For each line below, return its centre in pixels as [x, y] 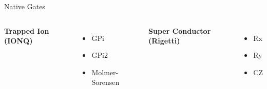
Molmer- [105, 72]
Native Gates [25, 6]
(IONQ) [18, 41]
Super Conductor [179, 30]
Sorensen [106, 82]
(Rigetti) [164, 41]
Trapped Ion [27, 30]
